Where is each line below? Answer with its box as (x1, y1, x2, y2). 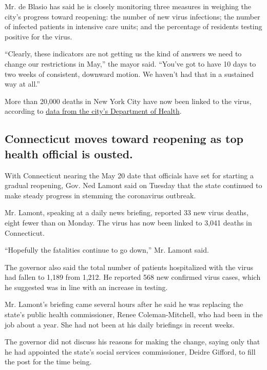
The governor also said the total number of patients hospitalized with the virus (5, 261, 253, 272)
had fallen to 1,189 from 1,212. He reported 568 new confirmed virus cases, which (5, 272, 261, 282)
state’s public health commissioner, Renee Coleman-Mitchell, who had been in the (5, 309, 263, 320)
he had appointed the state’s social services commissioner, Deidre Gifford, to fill (5, 346, 256, 357)
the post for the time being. (5, 356, 92, 367)
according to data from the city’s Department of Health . (5, 106, 182, 116)
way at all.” (5, 78, 40, 89)
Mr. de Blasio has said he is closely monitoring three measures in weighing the (5, 1, 251, 11)
